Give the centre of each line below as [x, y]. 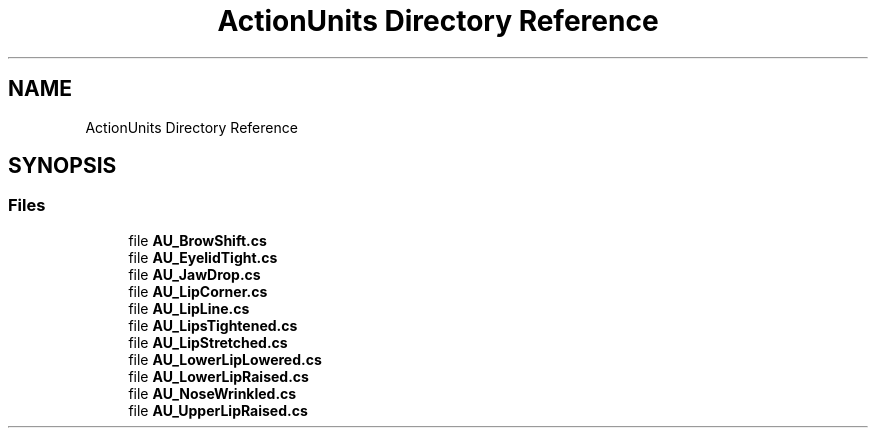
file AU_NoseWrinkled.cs [212, 393]
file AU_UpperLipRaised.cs [218, 410]
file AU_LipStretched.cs [208, 342]
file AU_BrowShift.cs [197, 240]
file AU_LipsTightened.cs [213, 325]
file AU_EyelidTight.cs [203, 257]
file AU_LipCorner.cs [198, 291]
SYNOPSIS [62, 166]
